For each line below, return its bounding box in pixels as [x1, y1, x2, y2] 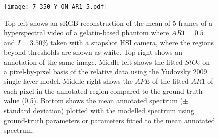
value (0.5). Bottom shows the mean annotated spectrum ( [4, 95, 183, 106]
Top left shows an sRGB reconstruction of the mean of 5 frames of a [4, 17, 213, 28]
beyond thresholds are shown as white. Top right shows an [4, 47, 182, 57]
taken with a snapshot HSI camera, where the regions [50, 37, 214, 47]
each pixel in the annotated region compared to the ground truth [4, 85, 203, 96]
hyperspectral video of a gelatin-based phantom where [4, 27, 169, 38]
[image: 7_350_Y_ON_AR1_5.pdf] [4, 3, 108, 10]
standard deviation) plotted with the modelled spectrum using [4, 105, 194, 115]
